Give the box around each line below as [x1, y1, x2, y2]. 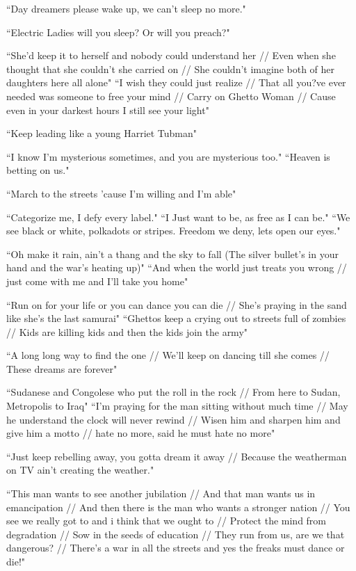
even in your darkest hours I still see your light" [6, 102, 209, 117]
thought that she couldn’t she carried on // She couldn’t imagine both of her [6, 61, 335, 76]
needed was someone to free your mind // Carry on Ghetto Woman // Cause [6, 88, 336, 103]
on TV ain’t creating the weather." [6, 463, 154, 477]
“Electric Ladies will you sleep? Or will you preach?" [6, 24, 230, 39]
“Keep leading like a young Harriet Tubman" [6, 126, 197, 140]
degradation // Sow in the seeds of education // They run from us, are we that [6, 526, 345, 541]
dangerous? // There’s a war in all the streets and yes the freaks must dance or [6, 540, 345, 555]
